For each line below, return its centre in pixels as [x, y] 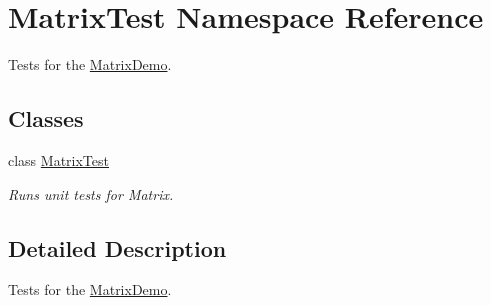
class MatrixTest [58, 159]
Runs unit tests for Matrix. [91, 193]
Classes [46, 118]
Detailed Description [117, 247]
